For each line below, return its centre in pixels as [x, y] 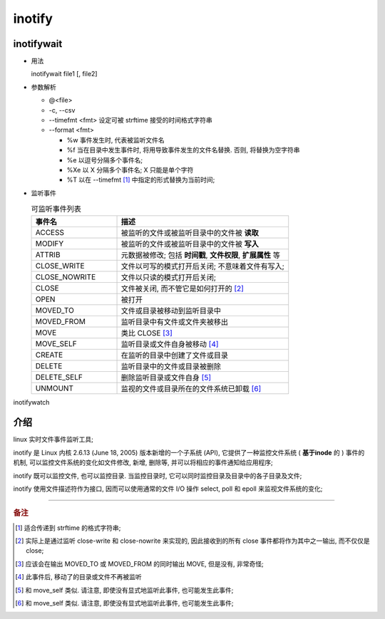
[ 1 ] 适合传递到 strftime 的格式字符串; [68, 528]
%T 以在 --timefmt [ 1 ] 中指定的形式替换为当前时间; [141, 180]
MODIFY [50, 244]
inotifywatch [31, 402]
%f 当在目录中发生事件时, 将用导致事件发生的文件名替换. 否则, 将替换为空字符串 [183, 150]
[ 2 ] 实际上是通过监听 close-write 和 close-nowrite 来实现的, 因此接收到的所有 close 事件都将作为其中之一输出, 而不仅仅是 [192, 541]
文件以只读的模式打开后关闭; [169, 277]
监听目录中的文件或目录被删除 [171, 366]
